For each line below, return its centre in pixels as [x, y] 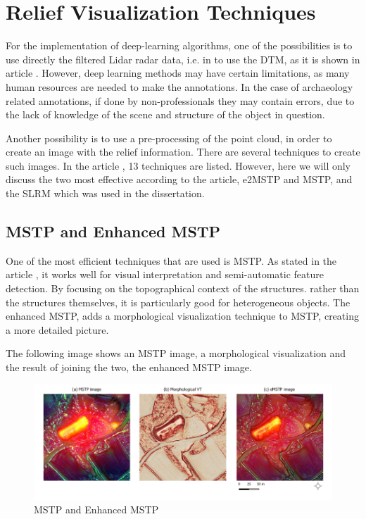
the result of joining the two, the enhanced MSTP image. [129, 367]
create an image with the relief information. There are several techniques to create [183, 152]
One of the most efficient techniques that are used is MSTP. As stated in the [171, 260]
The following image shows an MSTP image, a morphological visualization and [176, 353]
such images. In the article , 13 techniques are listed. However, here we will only [178, 165]
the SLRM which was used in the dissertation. [105, 193]
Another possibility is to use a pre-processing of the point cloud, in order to [169, 138]
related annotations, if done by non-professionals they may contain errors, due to [180, 100]
